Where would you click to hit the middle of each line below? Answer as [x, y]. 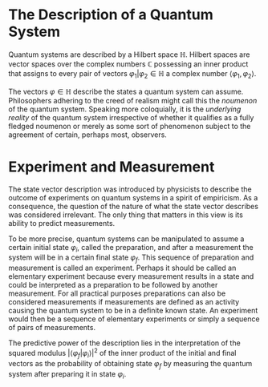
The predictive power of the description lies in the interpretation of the [124, 343]
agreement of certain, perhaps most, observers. [87, 135]
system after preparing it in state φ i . [67, 375]
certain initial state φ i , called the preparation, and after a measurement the [131, 248]
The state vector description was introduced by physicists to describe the [130, 189]
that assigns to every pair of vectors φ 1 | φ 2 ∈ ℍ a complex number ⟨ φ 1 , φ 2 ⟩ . [132, 74]
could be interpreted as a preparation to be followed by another [113, 285]
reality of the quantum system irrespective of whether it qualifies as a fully [131, 117]
